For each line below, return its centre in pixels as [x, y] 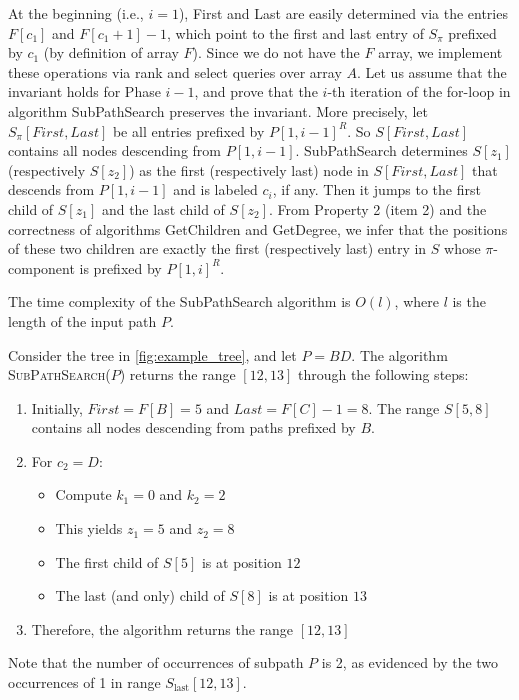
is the [469, 301]
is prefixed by [120, 267]
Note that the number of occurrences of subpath [156, 662]
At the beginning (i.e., [76, 13]
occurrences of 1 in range [84, 682]
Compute [83, 494]
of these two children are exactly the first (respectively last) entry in [217, 248]
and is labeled [215, 189]
